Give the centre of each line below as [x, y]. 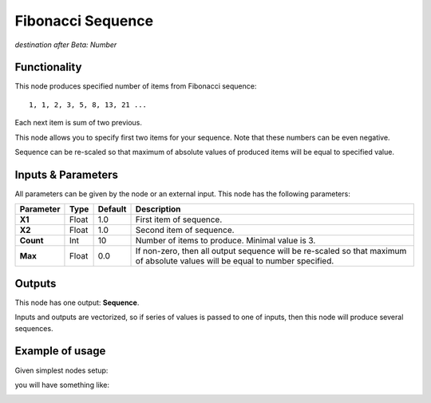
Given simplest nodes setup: [61, 370]
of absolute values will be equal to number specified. [235, 261]
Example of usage [60, 351]
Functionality [48, 67]
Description [158, 209]
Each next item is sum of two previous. [79, 123]
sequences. [34, 328]
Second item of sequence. [185, 230]
